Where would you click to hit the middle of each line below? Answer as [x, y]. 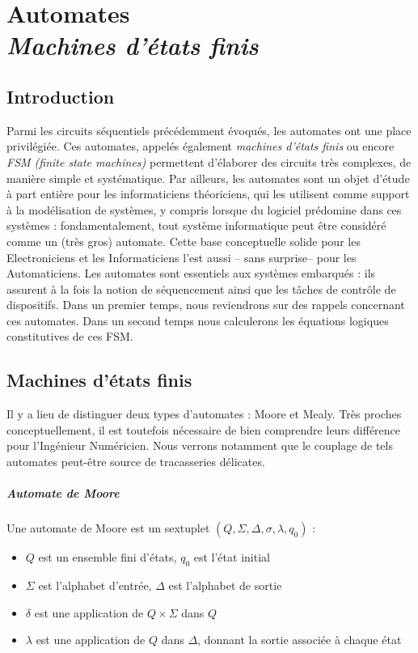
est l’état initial [232, 557]
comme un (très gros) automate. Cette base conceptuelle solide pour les [184, 241]
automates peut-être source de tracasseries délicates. [136, 462]
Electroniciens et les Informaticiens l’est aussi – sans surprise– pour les [182, 257]
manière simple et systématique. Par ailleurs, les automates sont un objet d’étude [208, 178]
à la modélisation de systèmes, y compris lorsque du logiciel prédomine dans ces [204, 209]
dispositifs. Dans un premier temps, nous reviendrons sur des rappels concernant [206, 305]
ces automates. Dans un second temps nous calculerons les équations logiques [198, 320]
